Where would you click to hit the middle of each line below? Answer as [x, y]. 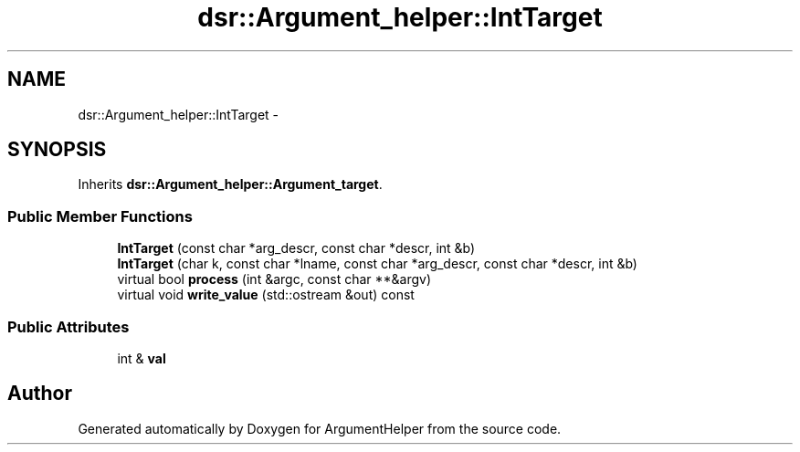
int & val [142, 358]
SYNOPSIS [57, 150]
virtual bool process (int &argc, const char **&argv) [274, 279]
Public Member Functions [100, 216]
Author [40, 394]
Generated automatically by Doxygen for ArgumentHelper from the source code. [320, 428]
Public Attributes [68, 326]
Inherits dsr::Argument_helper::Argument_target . [230, 184]
